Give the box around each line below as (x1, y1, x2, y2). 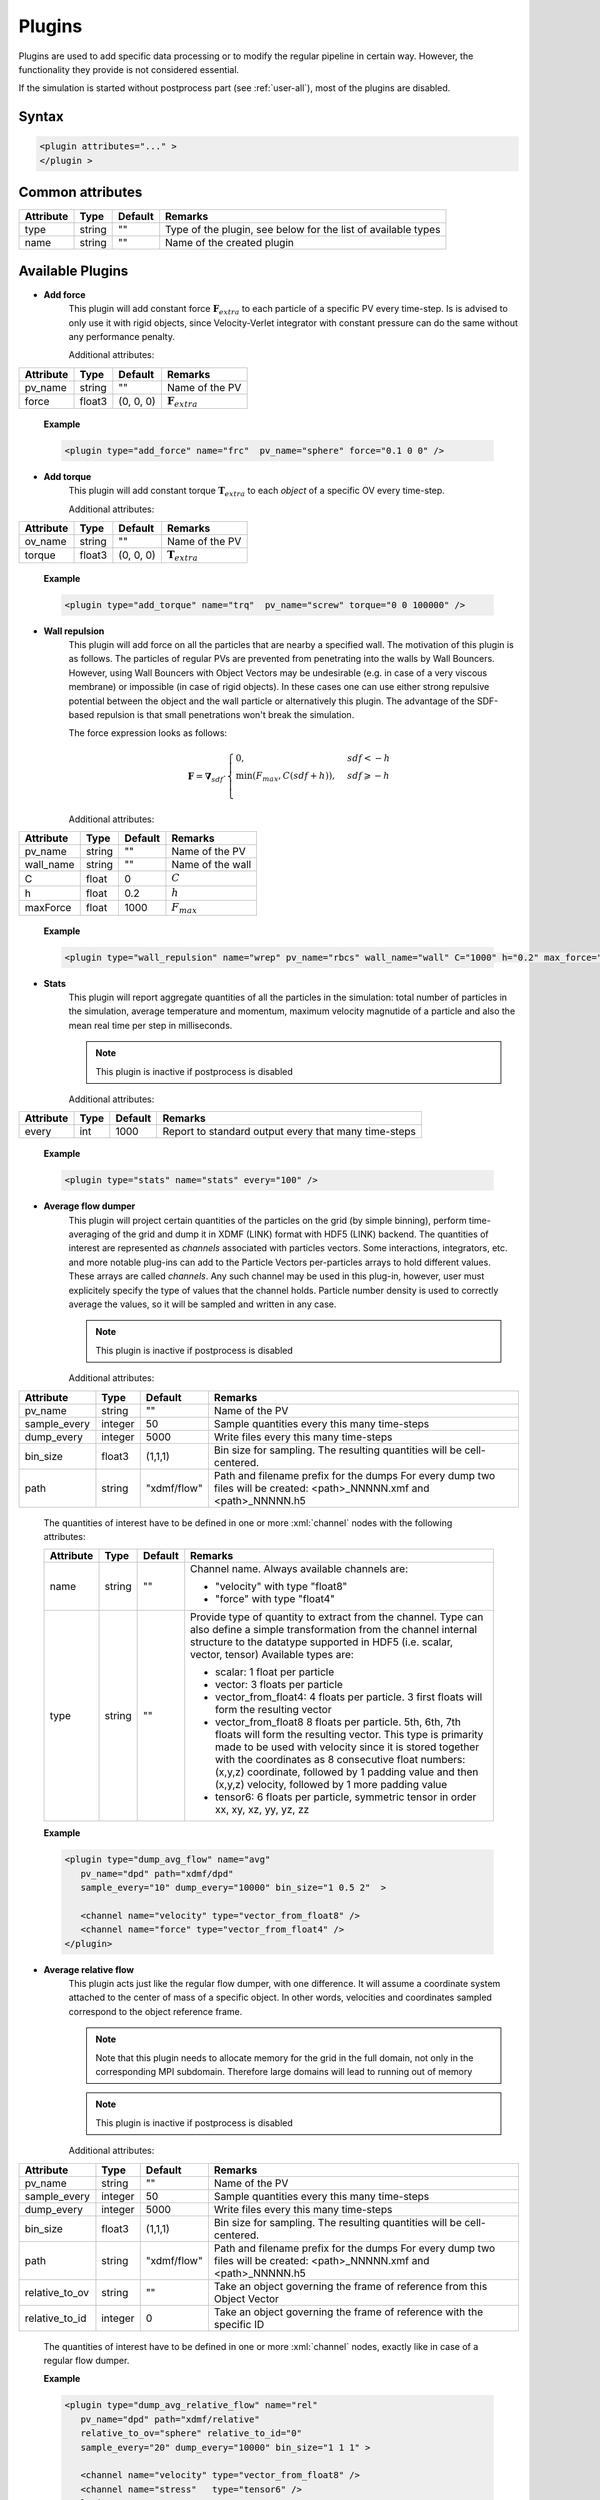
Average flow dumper (43, 1200, 136, 1212)
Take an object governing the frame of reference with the (213, 2305, 484, 2319)
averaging (68, 1228, 110, 1240)
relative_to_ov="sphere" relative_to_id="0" (80, 2428, 302, 2439)
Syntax (18, 108, 64, 125)
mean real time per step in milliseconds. (68, 1019, 233, 1031)
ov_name (24, 535, 67, 549)
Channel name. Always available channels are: (190, 1562, 409, 1576)
